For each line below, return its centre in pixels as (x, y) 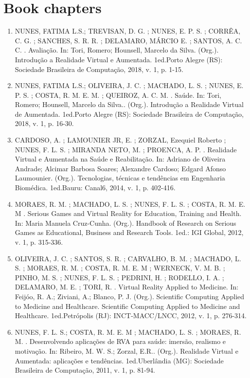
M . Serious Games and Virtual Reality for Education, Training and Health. (128, 213)
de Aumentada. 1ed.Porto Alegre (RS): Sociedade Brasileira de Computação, (129, 114)
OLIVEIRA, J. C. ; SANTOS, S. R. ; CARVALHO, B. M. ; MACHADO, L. (128, 258)
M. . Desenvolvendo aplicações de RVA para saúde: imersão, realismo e (120, 341)
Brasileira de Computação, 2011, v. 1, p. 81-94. (85, 370)
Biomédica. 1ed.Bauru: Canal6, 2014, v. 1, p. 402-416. (95, 188)
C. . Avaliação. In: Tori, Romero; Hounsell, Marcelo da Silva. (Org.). (117, 50)
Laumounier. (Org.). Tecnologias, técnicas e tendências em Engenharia (120, 178)
